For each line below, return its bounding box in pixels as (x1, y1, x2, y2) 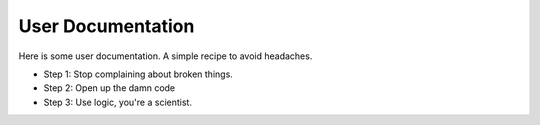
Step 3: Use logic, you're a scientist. (43, 96, 192, 108)
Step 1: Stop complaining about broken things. (43, 68, 234, 80)
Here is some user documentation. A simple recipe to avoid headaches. (18, 50, 313, 62)
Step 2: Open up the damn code (43, 82, 176, 94)
